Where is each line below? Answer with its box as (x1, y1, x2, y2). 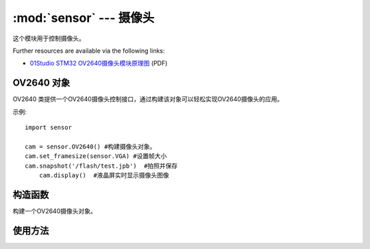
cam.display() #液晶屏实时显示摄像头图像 (38, 171, 169, 179)
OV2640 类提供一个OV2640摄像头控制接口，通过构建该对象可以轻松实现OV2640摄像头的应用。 (12, 95, 284, 103)
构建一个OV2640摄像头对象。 (12, 207, 97, 215)
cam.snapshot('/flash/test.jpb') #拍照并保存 (25, 161, 178, 170)
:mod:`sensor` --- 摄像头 (12, 10, 155, 25)
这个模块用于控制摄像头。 (12, 34, 85, 42)
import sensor (25, 124, 72, 131)
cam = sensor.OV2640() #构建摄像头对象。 (25, 142, 156, 150)
